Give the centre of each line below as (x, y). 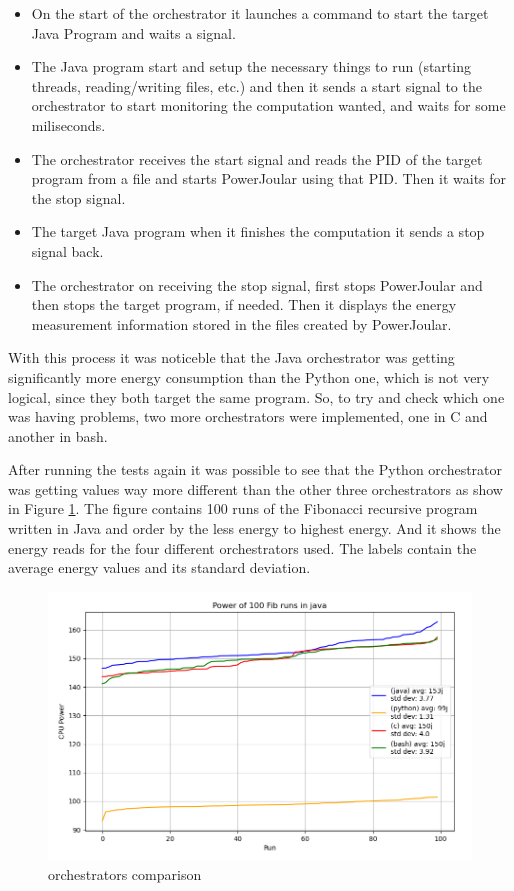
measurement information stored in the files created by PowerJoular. (241, 323)
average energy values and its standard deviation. (159, 567)
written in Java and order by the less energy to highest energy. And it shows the (254, 528)
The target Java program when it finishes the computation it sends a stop (258, 231)
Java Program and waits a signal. (133, 32)
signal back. (67, 250)
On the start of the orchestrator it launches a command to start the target (260, 13)
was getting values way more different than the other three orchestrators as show (255, 488)
